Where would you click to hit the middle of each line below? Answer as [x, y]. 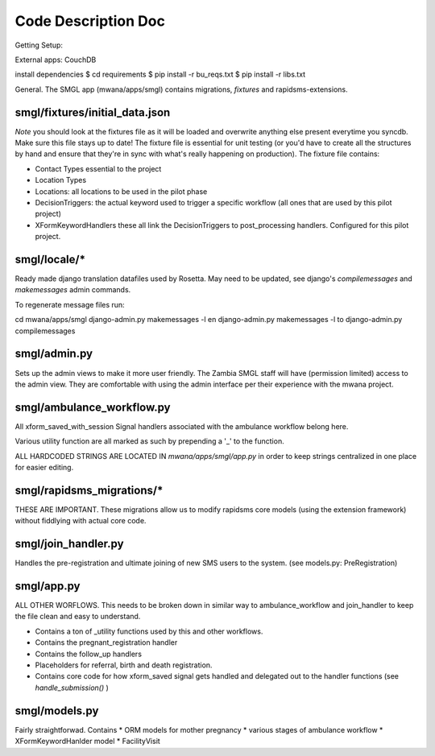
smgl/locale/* [50, 259]
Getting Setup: [39, 45]
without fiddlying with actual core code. [81, 521]
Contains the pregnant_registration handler [106, 642]
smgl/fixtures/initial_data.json [93, 112]
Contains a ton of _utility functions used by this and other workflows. [149, 631]
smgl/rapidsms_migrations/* [89, 490]
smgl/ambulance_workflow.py [93, 407]
